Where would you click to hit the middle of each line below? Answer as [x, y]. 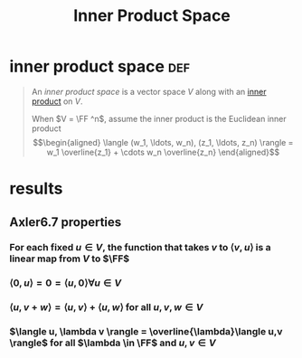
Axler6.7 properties [66, 222]
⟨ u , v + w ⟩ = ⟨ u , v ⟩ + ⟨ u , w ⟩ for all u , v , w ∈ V [106, 307]
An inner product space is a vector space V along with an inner [149, 91]
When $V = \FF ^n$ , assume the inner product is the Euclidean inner [159, 118]
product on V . [57, 101]
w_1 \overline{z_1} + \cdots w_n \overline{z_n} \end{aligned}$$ [163, 152]
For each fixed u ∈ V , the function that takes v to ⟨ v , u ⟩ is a [140, 248]
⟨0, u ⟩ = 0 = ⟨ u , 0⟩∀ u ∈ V [66, 283]
